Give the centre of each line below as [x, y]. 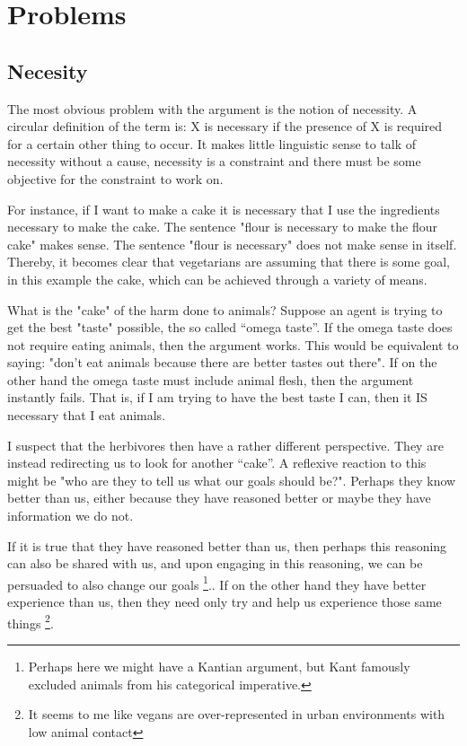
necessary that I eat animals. [87, 415]
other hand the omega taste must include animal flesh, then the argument [211, 379]
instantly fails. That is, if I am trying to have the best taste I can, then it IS [217, 397]
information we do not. [70, 516]
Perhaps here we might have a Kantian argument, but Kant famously [219, 666]
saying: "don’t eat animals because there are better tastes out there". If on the [222, 362]
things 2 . [31, 621]
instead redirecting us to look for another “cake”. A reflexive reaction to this [217, 463]
